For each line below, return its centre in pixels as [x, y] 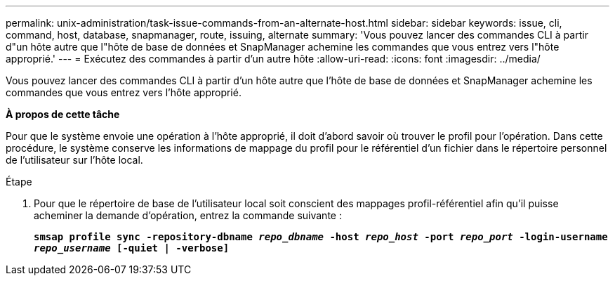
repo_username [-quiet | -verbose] [132, 248]
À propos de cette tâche [63, 114]
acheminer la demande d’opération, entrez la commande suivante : [188, 215]
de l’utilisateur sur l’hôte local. [74, 160]
